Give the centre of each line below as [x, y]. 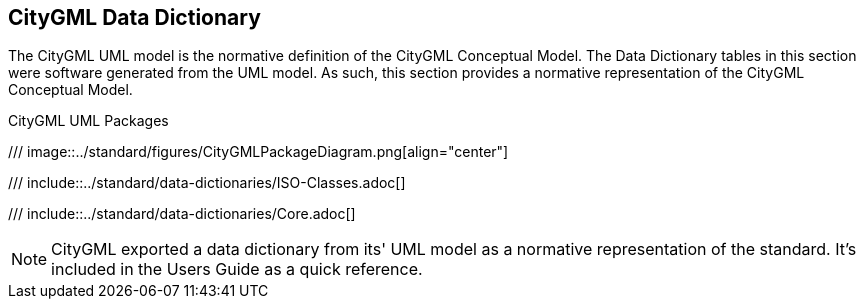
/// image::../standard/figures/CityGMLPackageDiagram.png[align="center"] [258, 152]
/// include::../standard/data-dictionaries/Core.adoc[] [182, 214]
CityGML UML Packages [88, 121]
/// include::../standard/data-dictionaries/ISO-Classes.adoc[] [207, 183]
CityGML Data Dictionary [134, 17]
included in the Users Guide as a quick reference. [237, 269]
